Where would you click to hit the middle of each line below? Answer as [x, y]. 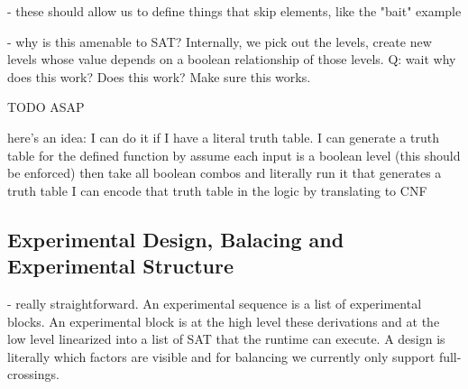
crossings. [33, 374]
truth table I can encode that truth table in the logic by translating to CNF [217, 190]
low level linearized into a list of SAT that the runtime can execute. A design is [226, 339]
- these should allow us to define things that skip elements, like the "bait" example [234, 11]
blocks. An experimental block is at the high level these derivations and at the [224, 321]
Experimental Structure [120, 266]
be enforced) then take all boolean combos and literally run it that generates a [225, 173]
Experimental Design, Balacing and [176, 239]
